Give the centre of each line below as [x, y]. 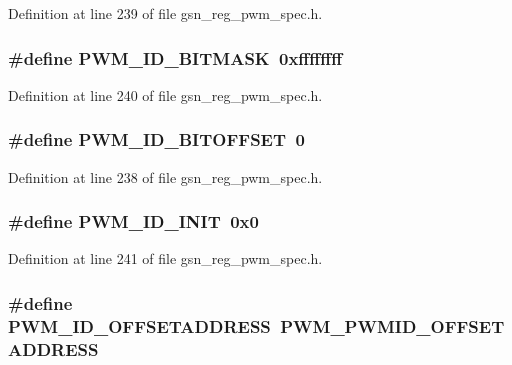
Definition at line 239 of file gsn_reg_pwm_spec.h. [165, 13]
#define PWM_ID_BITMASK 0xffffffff [175, 57]
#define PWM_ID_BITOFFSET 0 [156, 139]
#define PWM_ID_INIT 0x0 [133, 221]
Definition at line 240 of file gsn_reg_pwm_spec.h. [165, 94]
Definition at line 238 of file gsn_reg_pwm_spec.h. [165, 176]
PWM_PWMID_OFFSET [392, 325]
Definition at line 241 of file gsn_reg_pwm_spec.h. [165, 258]
